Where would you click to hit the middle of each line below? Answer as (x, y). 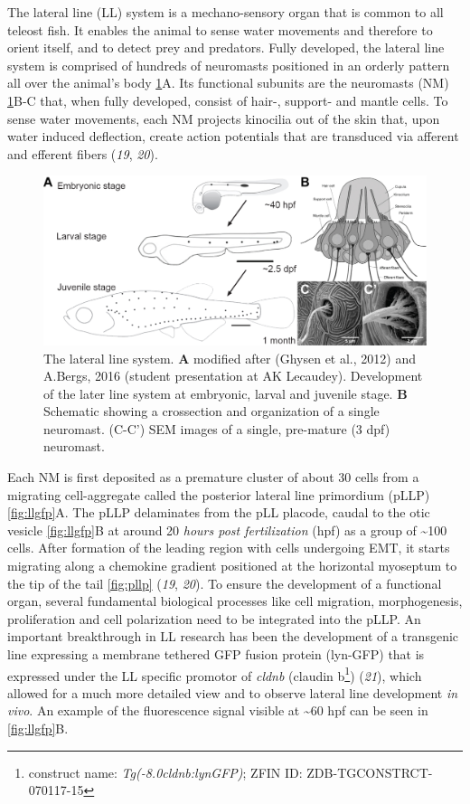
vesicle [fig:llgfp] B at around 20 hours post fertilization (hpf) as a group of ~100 (227, 530)
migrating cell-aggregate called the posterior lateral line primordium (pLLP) (219, 494)
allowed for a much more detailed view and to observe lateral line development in (233, 692)
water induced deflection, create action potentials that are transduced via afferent (233, 136)
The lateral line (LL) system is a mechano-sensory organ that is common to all (226, 12)
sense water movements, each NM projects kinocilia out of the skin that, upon (224, 118)
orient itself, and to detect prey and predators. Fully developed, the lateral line (226, 47)
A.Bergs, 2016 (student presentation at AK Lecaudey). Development (233, 376)
